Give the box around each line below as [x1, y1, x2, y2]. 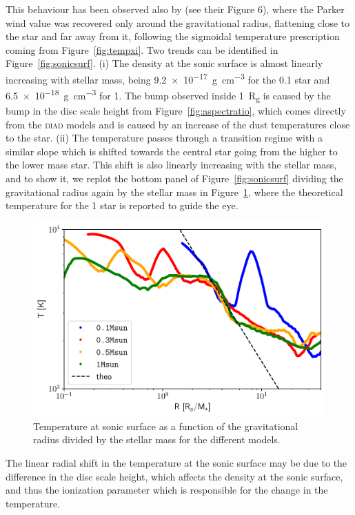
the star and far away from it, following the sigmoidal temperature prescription [6, 29, 340, 43]
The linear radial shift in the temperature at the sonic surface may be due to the [6, 456, 347, 470]
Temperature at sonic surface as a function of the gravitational [33, 418, 298, 433]
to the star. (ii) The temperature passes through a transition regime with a [6, 130, 323, 145]
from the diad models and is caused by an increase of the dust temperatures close [6, 117, 350, 131]
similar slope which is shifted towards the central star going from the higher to [6, 144, 338, 158]
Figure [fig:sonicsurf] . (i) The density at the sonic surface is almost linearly [6, 56, 323, 70]
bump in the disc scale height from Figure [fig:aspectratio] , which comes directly [6, 104, 346, 117]
